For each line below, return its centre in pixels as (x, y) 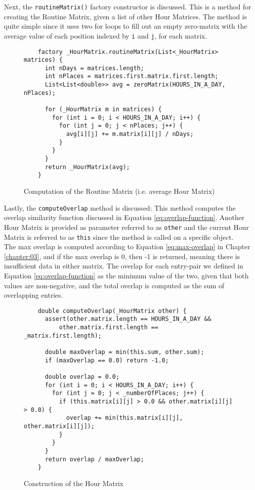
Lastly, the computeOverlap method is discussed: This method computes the (120, 207)
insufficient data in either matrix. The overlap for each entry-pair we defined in (124, 266)
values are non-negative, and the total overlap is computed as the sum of (114, 285)
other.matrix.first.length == (109, 328)
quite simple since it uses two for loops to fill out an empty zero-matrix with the (126, 26)
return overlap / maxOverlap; (94, 459)
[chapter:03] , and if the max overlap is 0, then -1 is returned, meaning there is (122, 256)
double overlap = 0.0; (82, 377)
